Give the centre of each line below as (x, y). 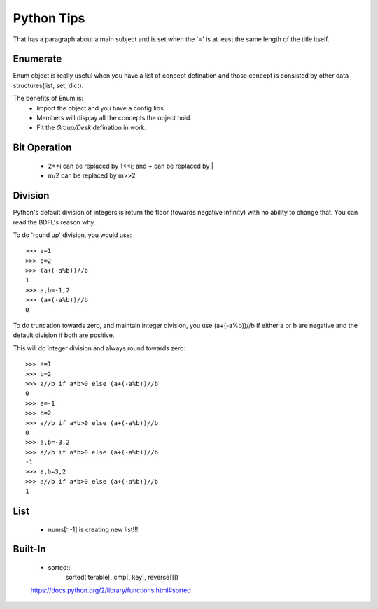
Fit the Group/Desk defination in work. (92, 128)
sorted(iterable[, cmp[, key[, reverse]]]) (122, 578)
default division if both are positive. (64, 335)
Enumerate (37, 59)
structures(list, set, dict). (48, 85)
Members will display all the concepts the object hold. (114, 118)
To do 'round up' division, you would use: (72, 235)
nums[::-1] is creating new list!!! (93, 529)
